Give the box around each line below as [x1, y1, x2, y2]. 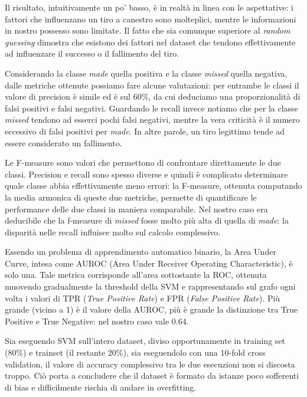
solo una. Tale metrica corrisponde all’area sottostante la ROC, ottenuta [5, 268, 267, 281]
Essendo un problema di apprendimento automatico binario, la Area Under [5, 245, 276, 258]
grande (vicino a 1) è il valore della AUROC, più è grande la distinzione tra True [5, 303, 298, 316]
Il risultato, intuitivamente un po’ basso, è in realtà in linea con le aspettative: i [5, 1, 293, 13]
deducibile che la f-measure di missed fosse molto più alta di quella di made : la [5, 214, 289, 227]
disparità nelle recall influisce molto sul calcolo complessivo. [5, 225, 221, 238]
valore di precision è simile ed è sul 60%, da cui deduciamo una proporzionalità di [5, 90, 301, 103]
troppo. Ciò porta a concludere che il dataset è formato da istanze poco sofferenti [5, 369, 299, 382]
